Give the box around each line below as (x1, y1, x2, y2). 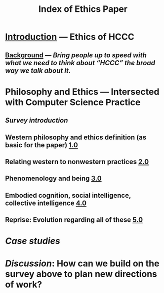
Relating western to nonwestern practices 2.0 (5, 157, 149, 166)
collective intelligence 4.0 (5, 199, 87, 207)
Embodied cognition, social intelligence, (5, 191, 131, 200)
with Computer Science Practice (5, 96, 141, 108)
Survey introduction (5, 116, 68, 125)
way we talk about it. (5, 66, 71, 75)
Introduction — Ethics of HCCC (5, 31, 134, 42)
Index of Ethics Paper (39, 3, 127, 15)
